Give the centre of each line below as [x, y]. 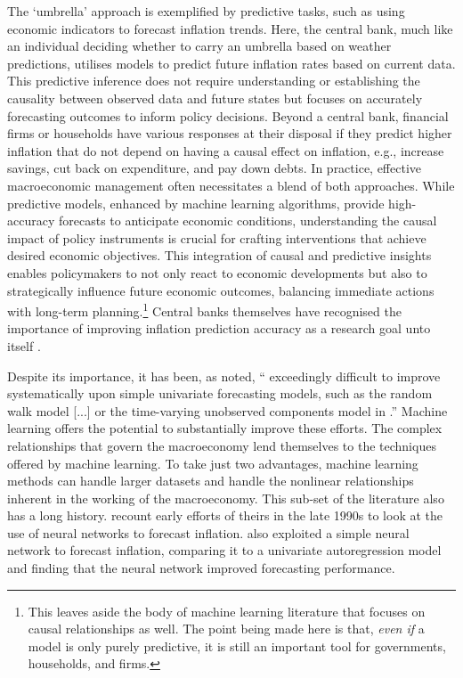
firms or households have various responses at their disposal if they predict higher [230, 133]
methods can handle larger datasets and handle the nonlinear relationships [211, 481]
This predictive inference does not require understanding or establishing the [214, 81]
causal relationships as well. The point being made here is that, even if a [226, 629]
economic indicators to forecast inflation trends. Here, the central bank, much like [230, 28]
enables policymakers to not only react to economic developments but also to [217, 272]
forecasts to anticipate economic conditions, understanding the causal [248, 221]
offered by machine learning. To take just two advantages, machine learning [213, 463]
